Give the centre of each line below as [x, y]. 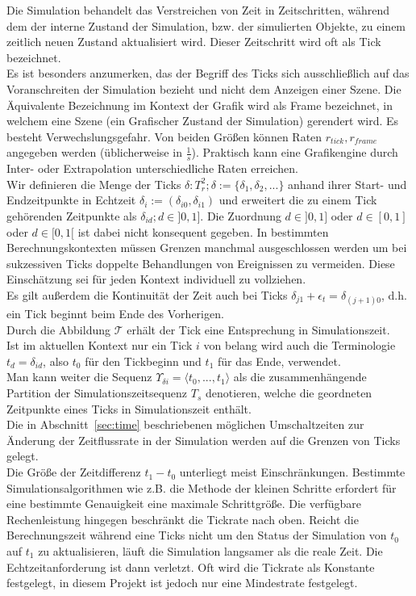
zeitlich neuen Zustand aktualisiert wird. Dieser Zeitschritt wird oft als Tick [194, 42]
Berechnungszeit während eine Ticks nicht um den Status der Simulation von [197, 535]
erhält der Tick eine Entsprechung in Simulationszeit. [258, 329]
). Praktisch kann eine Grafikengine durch [295, 152]
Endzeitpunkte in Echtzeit [71, 200]
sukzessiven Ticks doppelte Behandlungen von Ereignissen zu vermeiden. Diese [201, 263]
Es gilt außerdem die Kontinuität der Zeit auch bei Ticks [147, 294]
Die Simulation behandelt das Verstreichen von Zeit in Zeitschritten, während [198, 10]
